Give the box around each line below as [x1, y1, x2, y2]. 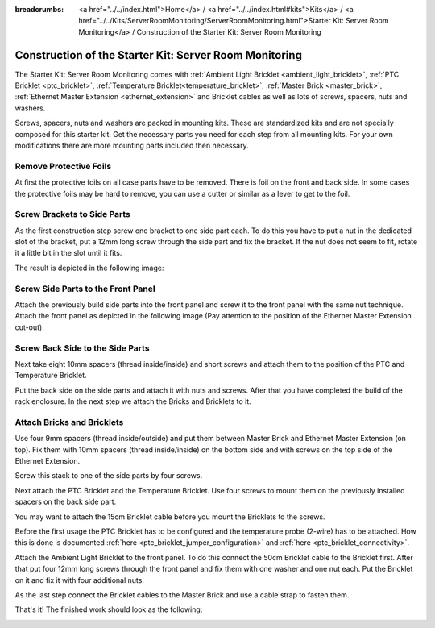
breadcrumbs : [14, 5, 64, 14]
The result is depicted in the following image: [14, 263, 164, 272]
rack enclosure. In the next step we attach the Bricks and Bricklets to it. [14, 397, 251, 406]
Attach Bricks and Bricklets [14, 416, 124, 427]
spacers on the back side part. [14, 497, 117, 507]
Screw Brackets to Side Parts [14, 209, 130, 220]
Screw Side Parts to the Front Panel [14, 283, 156, 294]
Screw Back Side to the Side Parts [14, 343, 150, 354]
